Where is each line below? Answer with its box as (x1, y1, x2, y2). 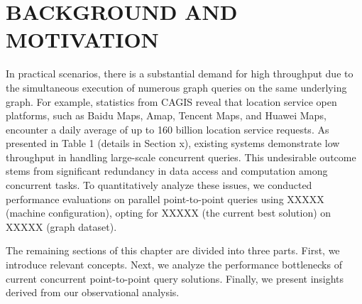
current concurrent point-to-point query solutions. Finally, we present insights (6, 271, 344, 286)
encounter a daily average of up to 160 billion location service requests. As (6, 121, 329, 136)
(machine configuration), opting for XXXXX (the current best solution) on (6, 205, 331, 220)
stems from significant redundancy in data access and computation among (6, 163, 328, 178)
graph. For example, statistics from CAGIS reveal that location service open (6, 94, 337, 109)
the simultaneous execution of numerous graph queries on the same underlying (6, 80, 347, 94)
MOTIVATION (6, 25, 159, 54)
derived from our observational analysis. (6, 285, 180, 300)
